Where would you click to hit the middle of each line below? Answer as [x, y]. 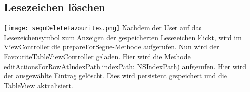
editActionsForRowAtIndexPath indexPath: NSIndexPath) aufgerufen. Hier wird [125, 66]
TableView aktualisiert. [38, 85]
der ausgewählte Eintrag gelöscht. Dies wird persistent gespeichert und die [115, 76]
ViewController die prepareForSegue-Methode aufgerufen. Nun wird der [112, 47]
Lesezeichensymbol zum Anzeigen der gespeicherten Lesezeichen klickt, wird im [123, 37]
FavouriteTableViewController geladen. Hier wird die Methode [97, 57]
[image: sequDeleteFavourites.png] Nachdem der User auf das [103, 28]
